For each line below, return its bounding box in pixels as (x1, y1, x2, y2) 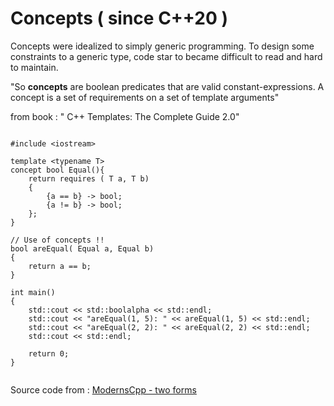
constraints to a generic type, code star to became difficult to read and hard (10, 50, 323, 62)
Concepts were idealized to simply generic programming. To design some (10, 40, 315, 52)
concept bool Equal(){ (10, 165, 105, 175)
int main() (10, 287, 56, 297)
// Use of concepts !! (10, 235, 105, 245)
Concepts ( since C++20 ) (10, 7, 228, 30)
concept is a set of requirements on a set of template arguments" (10, 91, 280, 103)
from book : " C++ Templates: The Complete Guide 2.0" (10, 110, 240, 122)
